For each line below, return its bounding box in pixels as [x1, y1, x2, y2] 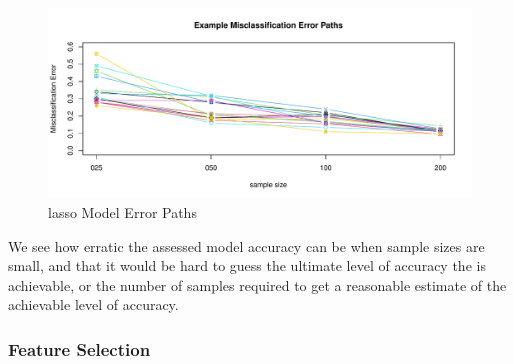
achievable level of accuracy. [8, 294, 179, 315]
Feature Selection [8, 336, 151, 361]
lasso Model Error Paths [48, 202, 197, 223]
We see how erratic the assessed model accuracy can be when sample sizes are [8, 235, 485, 256]
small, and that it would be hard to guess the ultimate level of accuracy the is [8, 255, 486, 276]
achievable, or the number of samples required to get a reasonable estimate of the [8, 274, 507, 295]
